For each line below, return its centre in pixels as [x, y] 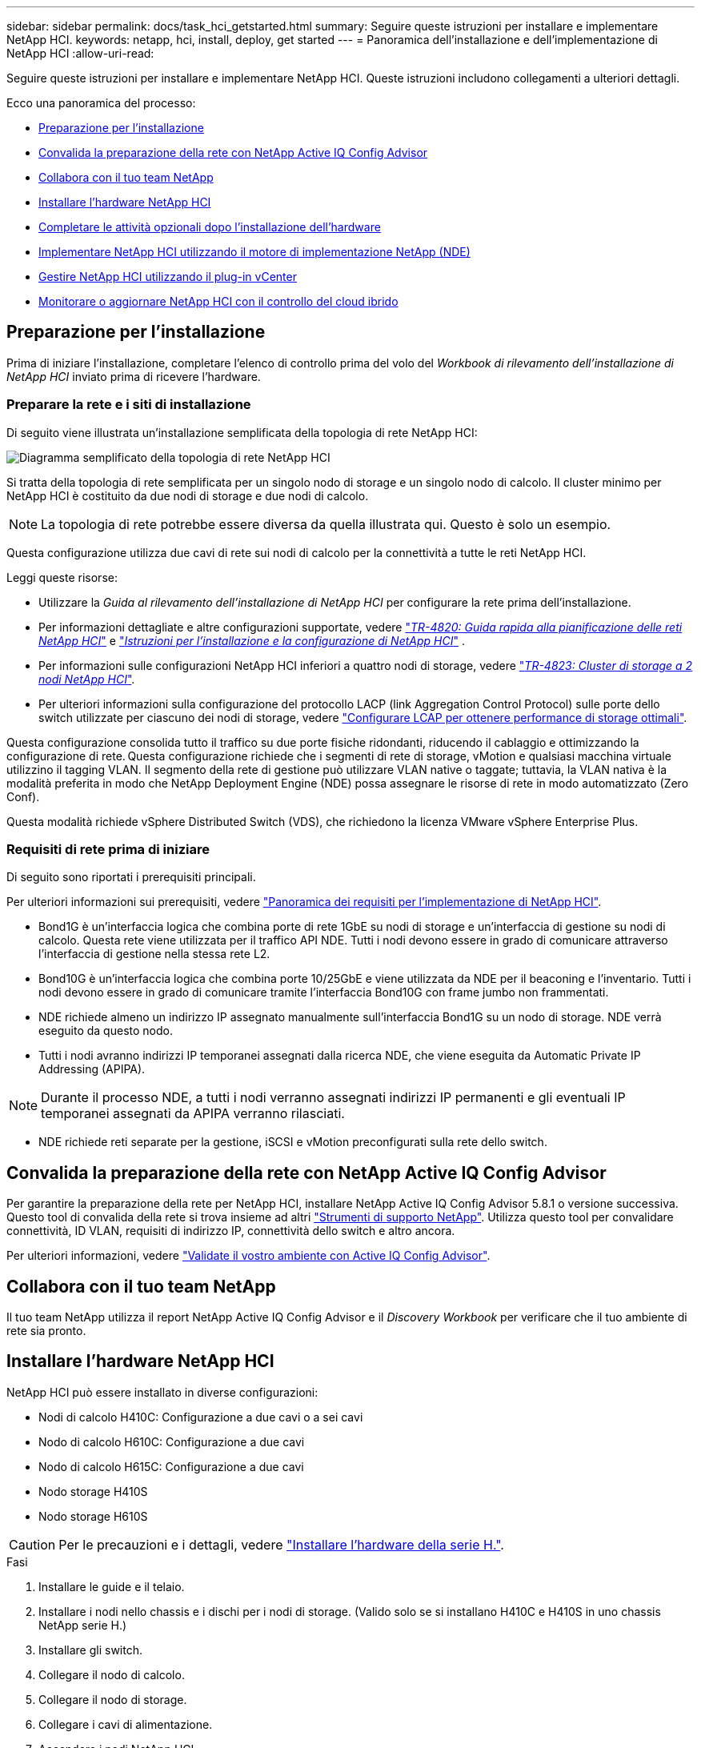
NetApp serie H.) [83, 1625]
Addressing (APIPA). [92, 1069]
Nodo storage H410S [93, 1491]
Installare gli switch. [91, 1650]
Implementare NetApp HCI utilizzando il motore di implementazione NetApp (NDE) [254, 252]
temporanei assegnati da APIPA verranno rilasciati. [193, 1114]
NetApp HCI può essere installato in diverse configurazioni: [162, 1392]
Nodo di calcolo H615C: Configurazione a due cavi [171, 1466]
